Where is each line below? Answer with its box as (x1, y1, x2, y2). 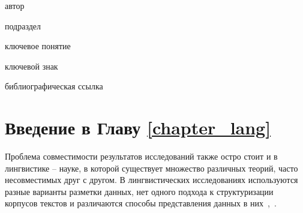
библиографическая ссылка (5, 80, 103, 92)
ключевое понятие (5, 40, 71, 52)
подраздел (5, 19, 41, 32)
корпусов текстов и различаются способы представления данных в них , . (5, 197, 277, 209)
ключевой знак (5, 59, 58, 72)
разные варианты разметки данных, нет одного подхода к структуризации (5, 185, 274, 197)
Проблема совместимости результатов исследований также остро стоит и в (5, 150, 278, 163)
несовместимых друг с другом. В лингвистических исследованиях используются (5, 173, 298, 186)
